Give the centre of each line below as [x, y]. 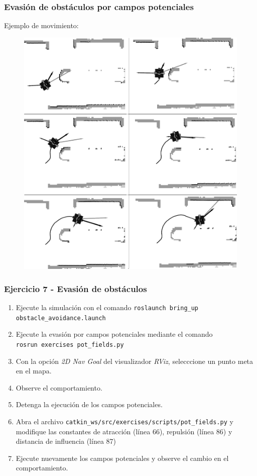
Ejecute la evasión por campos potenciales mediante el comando [114, 334]
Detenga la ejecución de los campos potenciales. [89, 404]
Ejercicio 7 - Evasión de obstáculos [76, 288]
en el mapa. [34, 371]
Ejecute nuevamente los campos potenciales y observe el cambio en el [122, 458]
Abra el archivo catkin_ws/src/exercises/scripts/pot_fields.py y [124, 421]
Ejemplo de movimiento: [41, 25]
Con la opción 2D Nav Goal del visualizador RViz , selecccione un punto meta [135, 361]
